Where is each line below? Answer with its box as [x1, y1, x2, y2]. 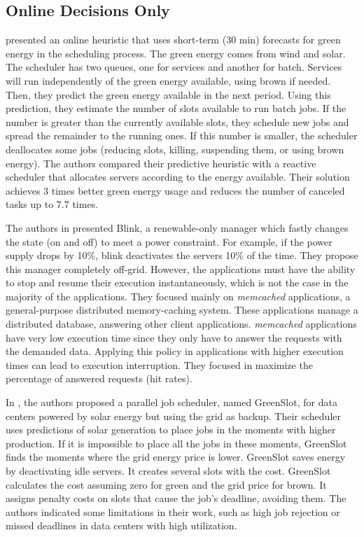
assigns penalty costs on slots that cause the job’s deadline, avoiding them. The [6, 491, 346, 505]
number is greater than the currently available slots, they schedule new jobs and [6, 114, 349, 129]
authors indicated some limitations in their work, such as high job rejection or [6, 504, 340, 519]
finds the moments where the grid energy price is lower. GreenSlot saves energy [6, 449, 346, 464]
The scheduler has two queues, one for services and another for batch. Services [6, 60, 342, 74]
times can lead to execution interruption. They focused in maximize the [6, 357, 313, 372]
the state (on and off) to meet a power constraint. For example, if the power [6, 234, 332, 249]
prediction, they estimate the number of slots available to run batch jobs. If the [6, 101, 346, 116]
